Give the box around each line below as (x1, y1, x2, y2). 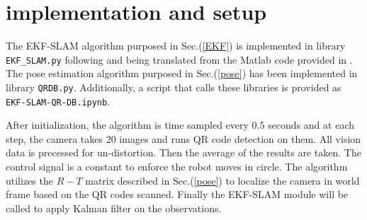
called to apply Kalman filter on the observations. (6, 200, 222, 215)
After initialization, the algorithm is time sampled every (6, 117, 249, 132)
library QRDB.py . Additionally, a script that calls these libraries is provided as (6, 79, 341, 94)
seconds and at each (268, 117, 354, 132)
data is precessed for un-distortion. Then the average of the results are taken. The (6, 145, 361, 160)
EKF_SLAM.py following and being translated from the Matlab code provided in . (6, 52, 353, 66)
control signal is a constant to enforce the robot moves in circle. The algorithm (6, 159, 348, 174)
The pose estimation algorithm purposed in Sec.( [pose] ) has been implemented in (6, 66, 358, 81)
